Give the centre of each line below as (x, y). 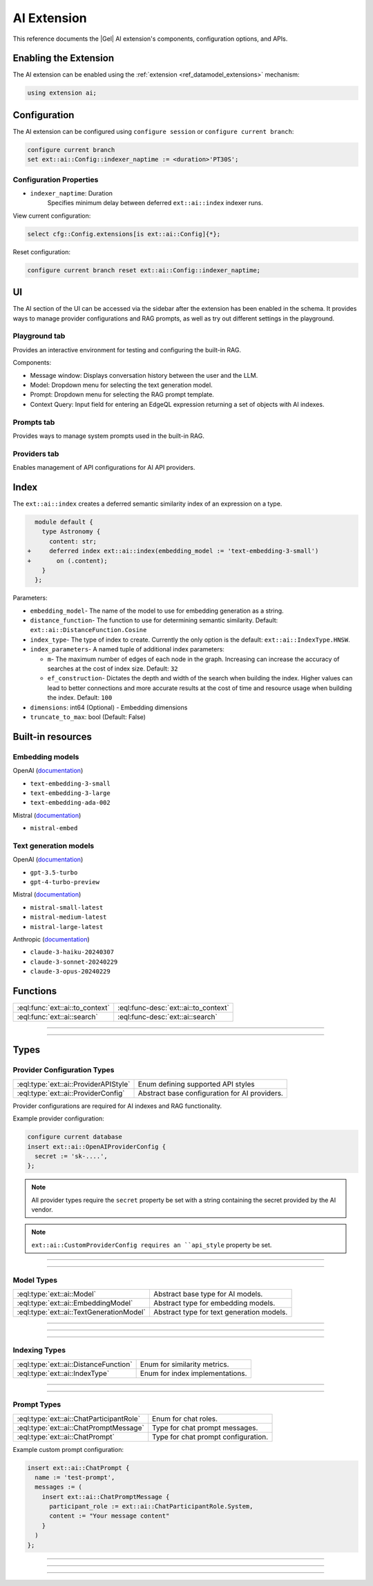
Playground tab (39, 336)
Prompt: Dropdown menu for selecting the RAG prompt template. (122, 394)
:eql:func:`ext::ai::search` (57, 1017)
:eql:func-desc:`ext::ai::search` (168, 1017)
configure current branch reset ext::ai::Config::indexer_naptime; (144, 270)
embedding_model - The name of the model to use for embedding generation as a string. (157, 611)
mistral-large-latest (67, 927)
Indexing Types (39, 1350)
